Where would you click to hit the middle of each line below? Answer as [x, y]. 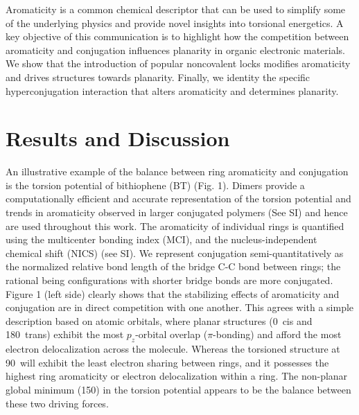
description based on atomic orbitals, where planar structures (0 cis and [159, 320]
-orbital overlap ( [172, 334]
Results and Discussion [118, 138]
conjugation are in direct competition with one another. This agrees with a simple [180, 307]
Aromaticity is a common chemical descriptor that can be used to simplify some [176, 9]
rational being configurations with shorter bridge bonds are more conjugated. [169, 280]
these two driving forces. [57, 403]
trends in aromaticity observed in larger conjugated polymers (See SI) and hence [177, 212]
